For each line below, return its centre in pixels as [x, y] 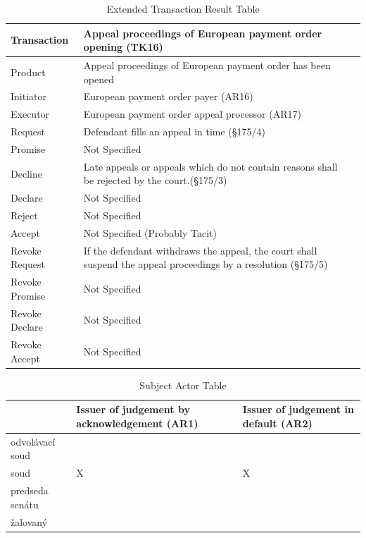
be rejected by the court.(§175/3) [155, 180]
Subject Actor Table [183, 385]
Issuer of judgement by [133, 409]
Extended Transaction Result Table [183, 8]
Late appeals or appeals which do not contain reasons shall [210, 166]
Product [28, 72]
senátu [25, 504]
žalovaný [29, 521]
